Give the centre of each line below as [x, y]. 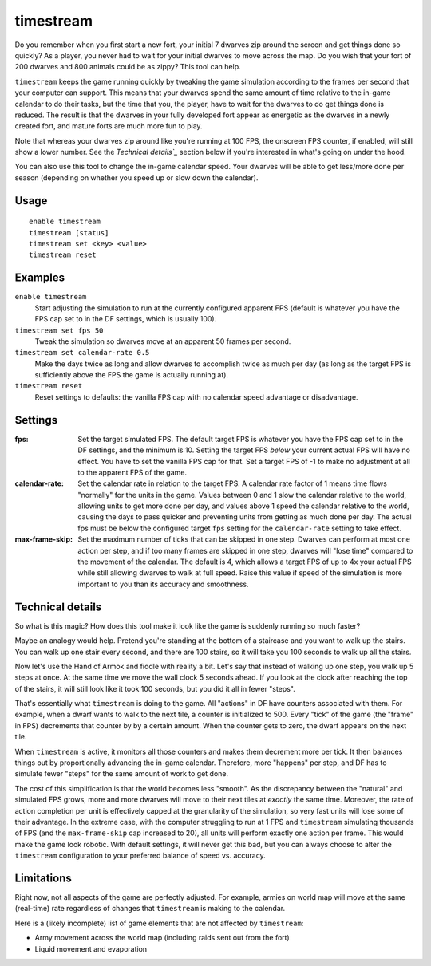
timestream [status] [69, 233]
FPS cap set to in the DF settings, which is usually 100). [126, 319]
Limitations [43, 878]
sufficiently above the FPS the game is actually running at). [132, 375]
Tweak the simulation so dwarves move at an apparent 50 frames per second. [163, 341]
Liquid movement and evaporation [91, 948]
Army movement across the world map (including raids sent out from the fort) [162, 938]
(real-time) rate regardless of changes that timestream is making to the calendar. [150, 909]
